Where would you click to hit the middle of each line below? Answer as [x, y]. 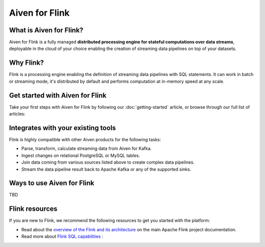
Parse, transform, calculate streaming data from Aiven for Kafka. [87, 148]
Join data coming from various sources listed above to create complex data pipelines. [108, 162]
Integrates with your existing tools [63, 128]
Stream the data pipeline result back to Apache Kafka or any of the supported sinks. [106, 169]
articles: [17, 114]
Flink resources [33, 209]
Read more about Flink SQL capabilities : [62, 236]
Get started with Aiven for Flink [58, 95]
